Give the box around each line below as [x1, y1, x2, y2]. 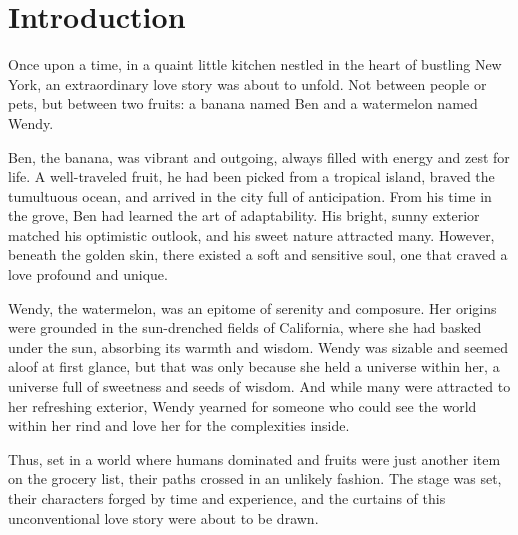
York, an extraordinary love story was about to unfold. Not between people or [8, 73, 487, 94]
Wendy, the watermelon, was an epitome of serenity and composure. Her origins [8, 297, 497, 318]
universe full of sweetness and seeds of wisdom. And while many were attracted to [8, 376, 511, 397]
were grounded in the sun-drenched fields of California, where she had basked [8, 317, 482, 338]
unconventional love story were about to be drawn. [8, 507, 319, 528]
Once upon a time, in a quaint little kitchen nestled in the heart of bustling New [8, 54, 502, 75]
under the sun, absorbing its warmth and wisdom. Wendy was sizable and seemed [8, 336, 508, 357]
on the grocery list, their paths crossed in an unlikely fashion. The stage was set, [8, 468, 502, 489]
